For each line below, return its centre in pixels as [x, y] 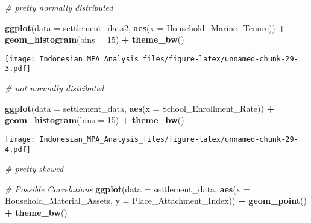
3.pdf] [18, 69]
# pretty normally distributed [59, 7]
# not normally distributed [55, 88]
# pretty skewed [34, 169]
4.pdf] [18, 149]
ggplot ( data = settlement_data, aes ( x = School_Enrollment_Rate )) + [140, 108]
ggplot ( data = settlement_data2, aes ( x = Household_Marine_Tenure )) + [145, 27]
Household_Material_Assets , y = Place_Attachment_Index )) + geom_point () [156, 200]
